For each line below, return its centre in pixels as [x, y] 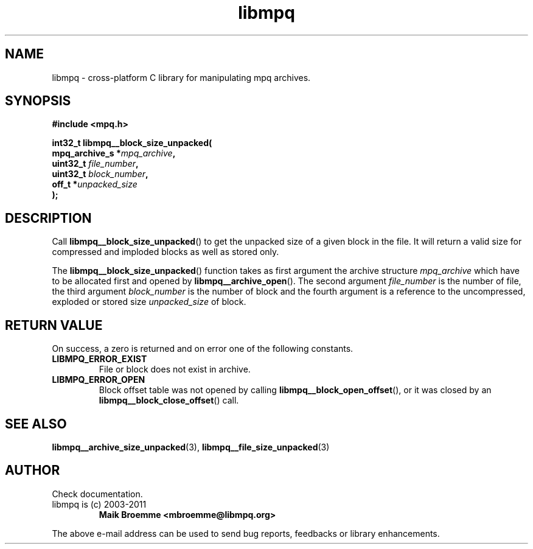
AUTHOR [33, 470]
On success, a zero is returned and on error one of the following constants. [203, 349]
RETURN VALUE [54, 325]
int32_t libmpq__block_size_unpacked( [132, 143]
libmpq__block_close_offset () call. [169, 400]
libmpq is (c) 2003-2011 [99, 504]
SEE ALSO [36, 424]
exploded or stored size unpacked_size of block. [149, 302]
